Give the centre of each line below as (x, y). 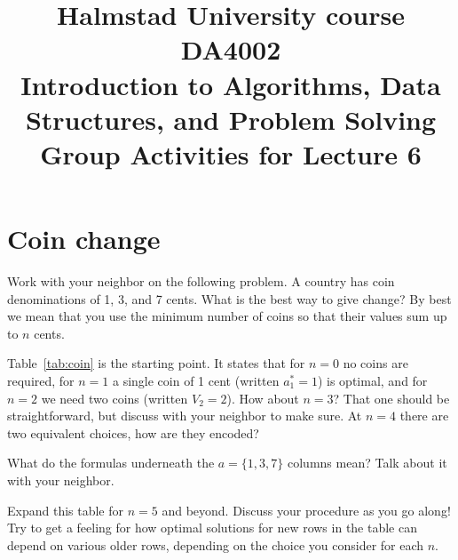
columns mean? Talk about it (367, 463)
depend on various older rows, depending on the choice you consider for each (216, 544)
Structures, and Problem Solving (231, 119)
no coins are (375, 363)
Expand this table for (66, 510)
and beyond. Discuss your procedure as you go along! (306, 510)
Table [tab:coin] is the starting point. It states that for (156, 363)
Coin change (84, 239)
